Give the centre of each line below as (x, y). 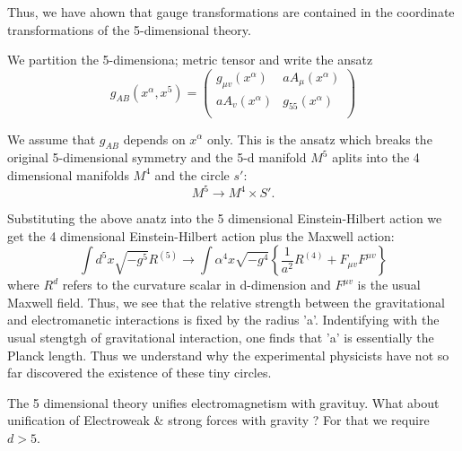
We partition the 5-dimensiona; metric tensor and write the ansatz (190, 60)
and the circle (192, 174)
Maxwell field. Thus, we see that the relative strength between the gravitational (226, 302)
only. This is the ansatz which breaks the (320, 139)
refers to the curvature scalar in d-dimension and (196, 285)
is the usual (389, 285)
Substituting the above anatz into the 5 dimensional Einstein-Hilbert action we (225, 218)
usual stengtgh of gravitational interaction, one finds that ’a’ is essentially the (221, 337)
